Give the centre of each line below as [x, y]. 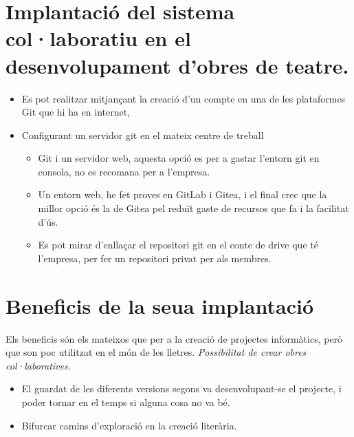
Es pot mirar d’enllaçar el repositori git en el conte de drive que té [178, 245]
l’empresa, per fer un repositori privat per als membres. [155, 258]
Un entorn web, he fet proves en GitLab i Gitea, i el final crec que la [182, 194]
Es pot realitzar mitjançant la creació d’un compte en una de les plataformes [184, 98]
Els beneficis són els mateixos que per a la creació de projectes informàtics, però [174, 338]
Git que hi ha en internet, [76, 112]
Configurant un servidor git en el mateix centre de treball [143, 135]
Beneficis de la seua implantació [160, 305]
